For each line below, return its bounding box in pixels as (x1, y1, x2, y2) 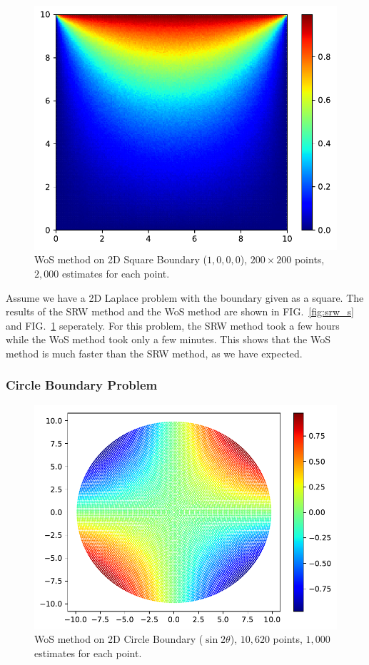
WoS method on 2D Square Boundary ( (34, 252, 208, 267)
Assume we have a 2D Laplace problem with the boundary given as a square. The (6, 290, 364, 305)
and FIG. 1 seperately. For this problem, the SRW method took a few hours (6, 318, 340, 332)
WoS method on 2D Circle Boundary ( (34, 631, 203, 646)
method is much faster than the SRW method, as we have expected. (6, 345, 303, 360)
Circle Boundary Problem (6, 376, 158, 394)
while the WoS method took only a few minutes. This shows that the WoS (6, 332, 330, 347)
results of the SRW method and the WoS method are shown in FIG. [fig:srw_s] (6, 304, 354, 319)
